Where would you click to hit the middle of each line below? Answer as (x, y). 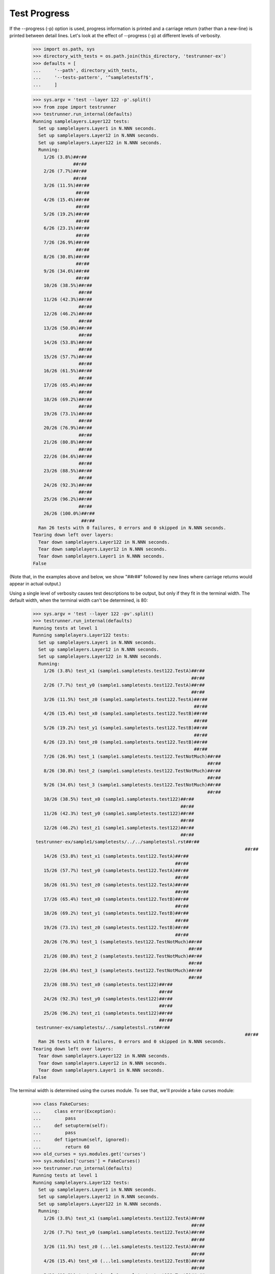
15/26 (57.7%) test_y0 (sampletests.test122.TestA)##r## (116, 871)
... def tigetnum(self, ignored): (81, 1140)
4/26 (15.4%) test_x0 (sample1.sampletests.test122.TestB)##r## (126, 714)
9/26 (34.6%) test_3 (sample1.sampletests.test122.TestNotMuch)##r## (132, 785)
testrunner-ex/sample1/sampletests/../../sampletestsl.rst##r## (118, 842)
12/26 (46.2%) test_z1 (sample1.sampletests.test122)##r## (119, 828)
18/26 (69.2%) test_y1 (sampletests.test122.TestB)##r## (116, 913)
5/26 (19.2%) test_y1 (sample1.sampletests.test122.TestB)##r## (126, 728)
